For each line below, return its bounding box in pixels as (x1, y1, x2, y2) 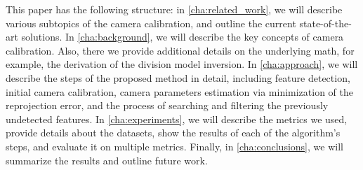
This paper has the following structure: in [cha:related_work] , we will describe (6, 2, 343, 16)
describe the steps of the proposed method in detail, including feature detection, (6, 70, 350, 85)
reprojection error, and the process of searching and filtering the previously (6, 98, 329, 113)
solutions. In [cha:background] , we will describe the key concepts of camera (21, 29, 344, 44)
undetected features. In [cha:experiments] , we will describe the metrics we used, (6, 111, 348, 126)
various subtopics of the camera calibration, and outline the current (6, 15, 296, 30)
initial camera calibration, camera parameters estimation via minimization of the (6, 84, 354, 99)
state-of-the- (299, 15, 352, 30)
